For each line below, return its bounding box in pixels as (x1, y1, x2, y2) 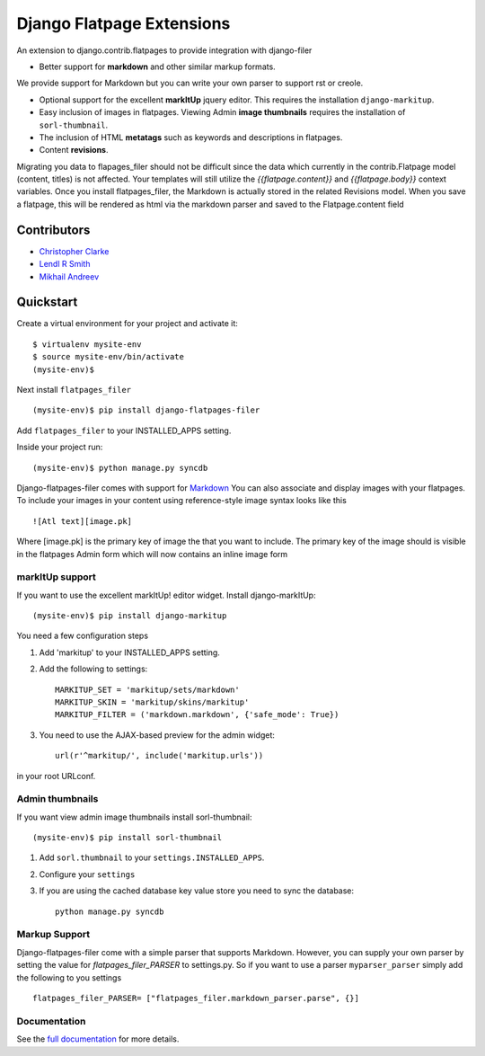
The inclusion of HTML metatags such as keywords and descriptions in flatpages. (39, 131, 343, 143)
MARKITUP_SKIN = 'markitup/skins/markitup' (55, 697, 250, 707)
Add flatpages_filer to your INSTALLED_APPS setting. (16, 425, 232, 436)
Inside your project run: (16, 441, 103, 453)
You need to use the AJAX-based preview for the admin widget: (39, 729, 276, 741)
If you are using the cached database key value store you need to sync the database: (39, 885, 355, 896)
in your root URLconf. (16, 770, 96, 781)
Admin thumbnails (16, 793, 99, 805)
